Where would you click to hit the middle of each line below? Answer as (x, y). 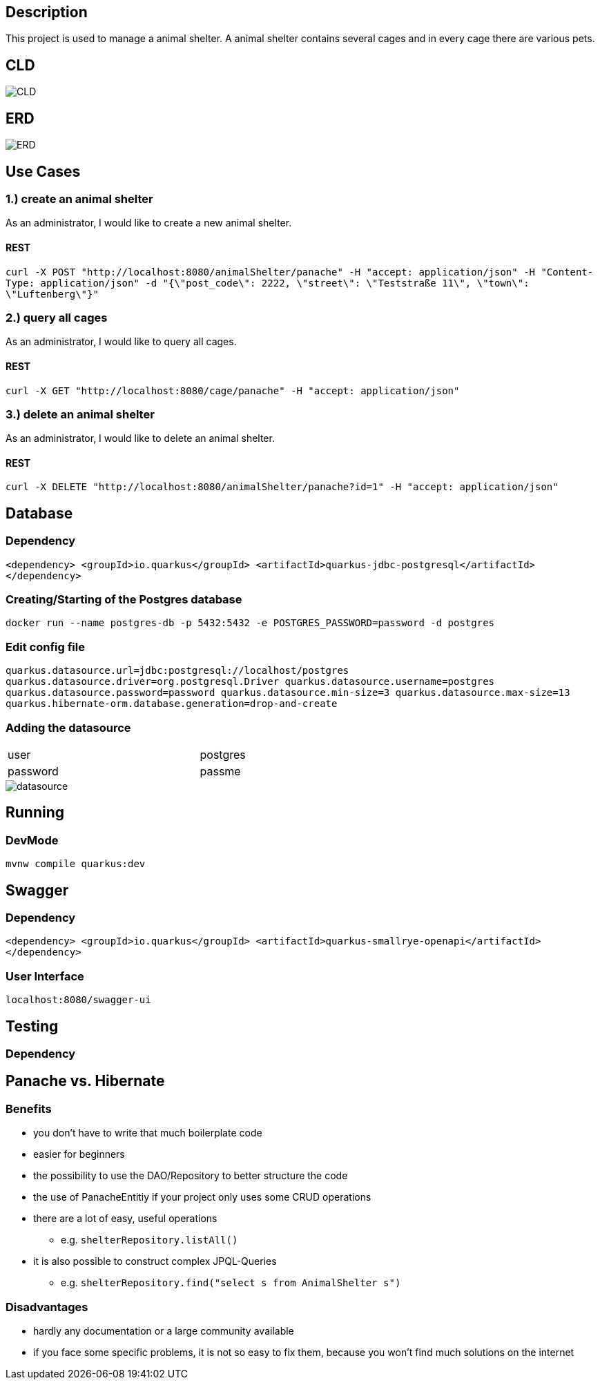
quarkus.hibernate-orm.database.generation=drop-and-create (172, 704)
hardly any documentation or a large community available (164, 1330)
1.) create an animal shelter (79, 198)
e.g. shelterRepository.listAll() (149, 1240)
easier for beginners (79, 1154)
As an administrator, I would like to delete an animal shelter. (140, 438)
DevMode (32, 840)
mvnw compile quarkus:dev (76, 864)
